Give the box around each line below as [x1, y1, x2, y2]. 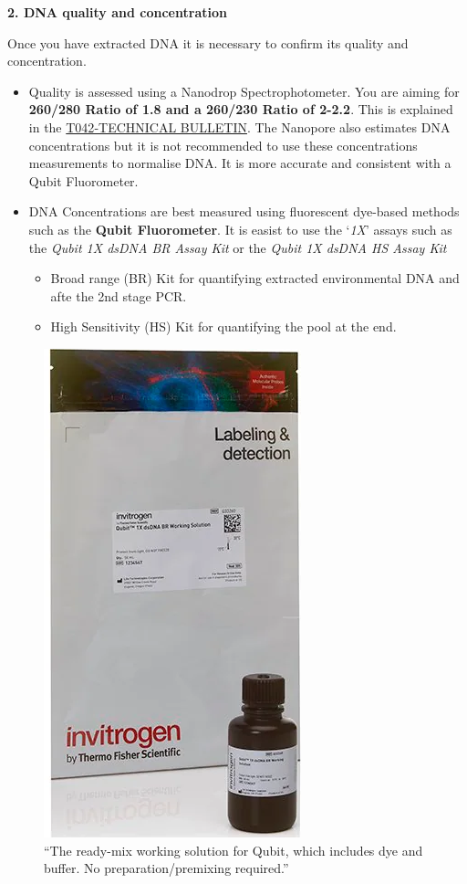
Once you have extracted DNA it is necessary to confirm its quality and [7, 33, 409, 52]
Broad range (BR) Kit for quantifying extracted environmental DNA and [50, 268, 460, 288]
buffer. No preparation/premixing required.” [44, 858, 289, 878]
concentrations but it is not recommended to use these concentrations [28, 135, 418, 154]
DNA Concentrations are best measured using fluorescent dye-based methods [28, 202, 460, 221]
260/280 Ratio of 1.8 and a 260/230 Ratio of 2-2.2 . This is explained [28, 100, 453, 119]
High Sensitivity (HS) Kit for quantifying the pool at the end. [50, 317, 397, 336]
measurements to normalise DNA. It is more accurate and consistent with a [28, 153, 451, 173]
